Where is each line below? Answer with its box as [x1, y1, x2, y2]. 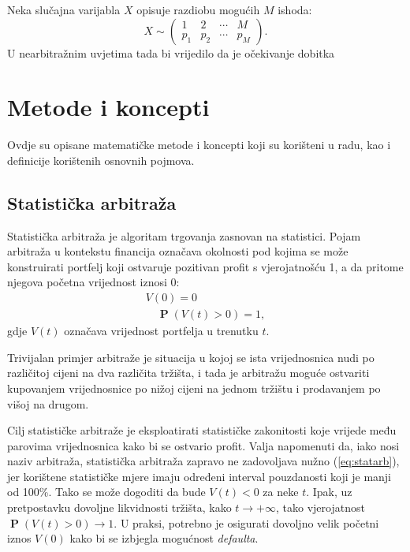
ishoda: [278, 2, 312, 17]
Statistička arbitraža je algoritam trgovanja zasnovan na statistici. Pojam [7, 227, 361, 244]
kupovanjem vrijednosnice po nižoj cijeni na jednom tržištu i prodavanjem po [7, 379, 381, 396]
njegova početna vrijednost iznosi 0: [7, 274, 180, 290]
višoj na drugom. [7, 395, 89, 412]
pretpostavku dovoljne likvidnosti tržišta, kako [7, 499, 232, 516]
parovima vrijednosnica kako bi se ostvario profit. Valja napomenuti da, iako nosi [7, 437, 400, 453]
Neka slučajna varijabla [7, 2, 121, 17]
